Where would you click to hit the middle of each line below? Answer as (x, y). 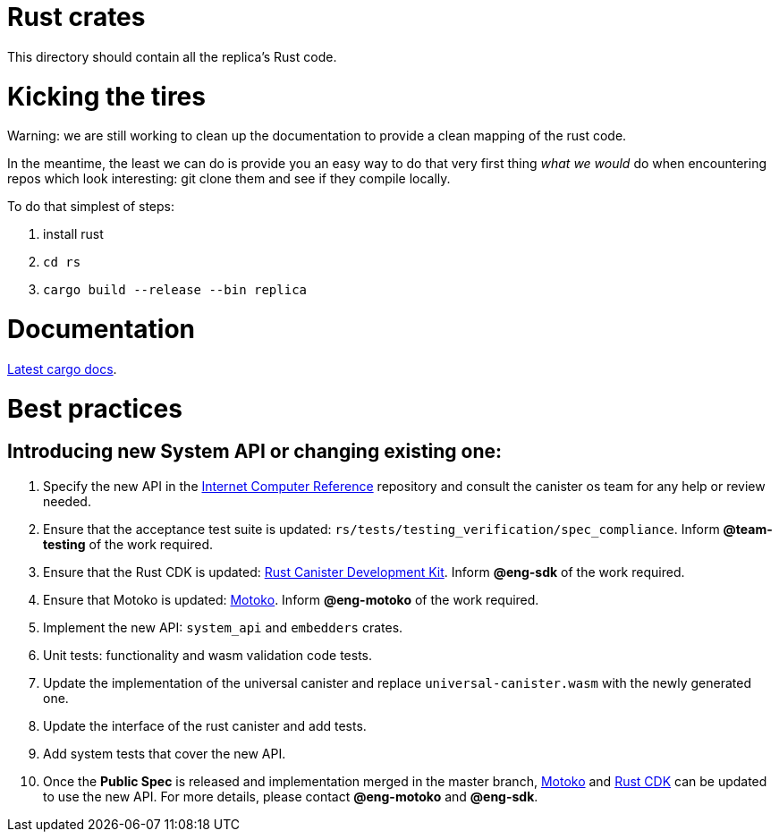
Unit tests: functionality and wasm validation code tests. (207, 655)
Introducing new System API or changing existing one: (255, 452)
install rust (73, 234)
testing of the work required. (128, 544)
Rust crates (76, 17)
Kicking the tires (106, 96)
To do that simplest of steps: (91, 207)
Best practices (95, 408)
